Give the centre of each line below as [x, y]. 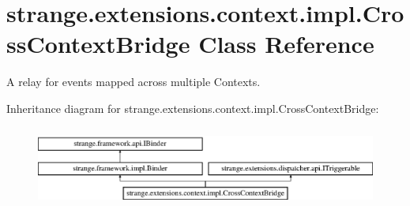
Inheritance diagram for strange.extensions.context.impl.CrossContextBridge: [193, 108]
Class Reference [286, 44]
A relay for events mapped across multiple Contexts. [134, 82]
